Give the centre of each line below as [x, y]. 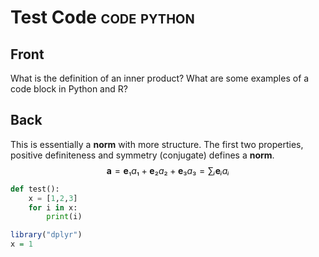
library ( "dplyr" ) [46, 235]
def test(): [35, 189]
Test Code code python [102, 17]
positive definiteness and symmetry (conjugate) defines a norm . [142, 155]
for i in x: [53, 207]
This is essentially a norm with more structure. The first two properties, [157, 144]
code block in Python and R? [69, 89]
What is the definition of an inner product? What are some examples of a [160, 78]
